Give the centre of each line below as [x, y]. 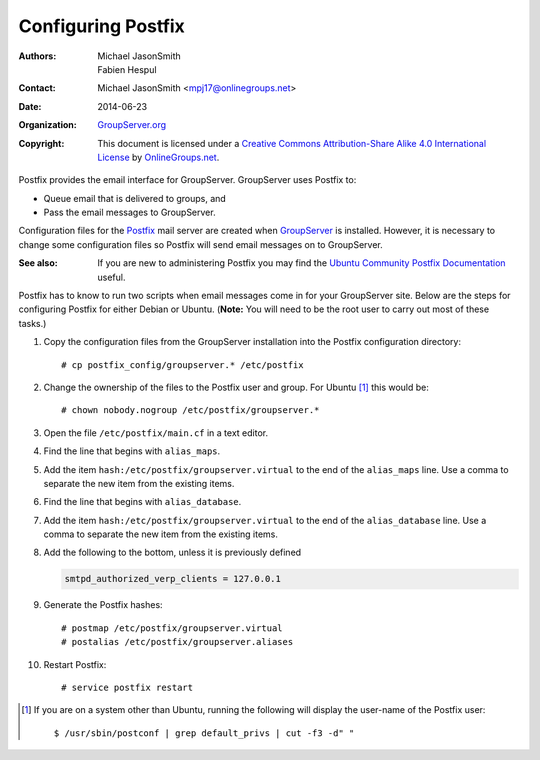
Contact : [37, 88]
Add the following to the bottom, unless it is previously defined [172, 552]
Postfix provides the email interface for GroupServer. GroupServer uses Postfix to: [187, 180]
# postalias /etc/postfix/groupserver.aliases [177, 642]
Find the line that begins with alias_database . [142, 502]
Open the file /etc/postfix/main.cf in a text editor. [156, 432]
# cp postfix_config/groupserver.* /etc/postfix [182, 364]
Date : [30, 106]
